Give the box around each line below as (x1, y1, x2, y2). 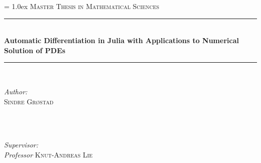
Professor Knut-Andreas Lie (4, 149, 93, 159)
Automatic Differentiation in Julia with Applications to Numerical (4, 35, 239, 46)
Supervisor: (4, 139, 38, 150)
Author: (4, 86, 28, 96)
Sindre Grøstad (4, 96, 54, 106)
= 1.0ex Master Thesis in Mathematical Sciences (4, 1, 160, 11)
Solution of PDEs (4, 45, 66, 55)
